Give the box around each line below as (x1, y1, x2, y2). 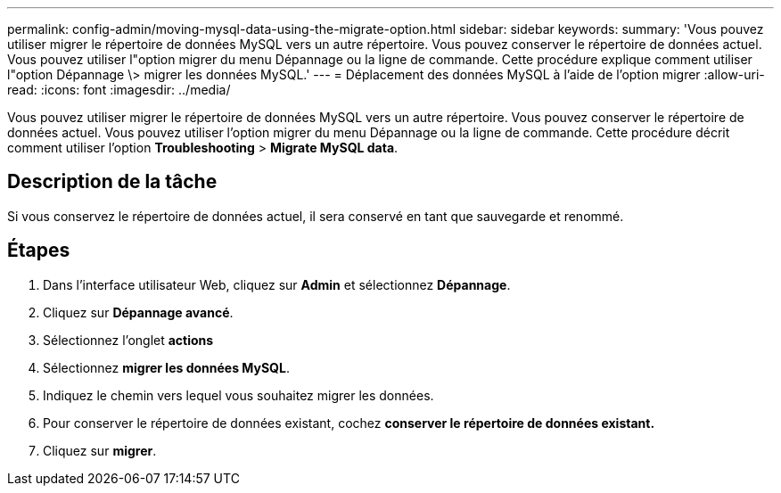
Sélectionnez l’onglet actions (43, 332, 214, 348)
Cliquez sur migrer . (43, 442, 157, 458)
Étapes (7, 239, 70, 262)
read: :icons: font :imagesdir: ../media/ (7, 82, 231, 97)
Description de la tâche (7, 170, 218, 193)
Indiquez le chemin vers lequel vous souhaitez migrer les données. (43, 387, 434, 403)
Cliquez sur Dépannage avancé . (43, 304, 234, 320)
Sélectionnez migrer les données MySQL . (43, 359, 290, 375)
